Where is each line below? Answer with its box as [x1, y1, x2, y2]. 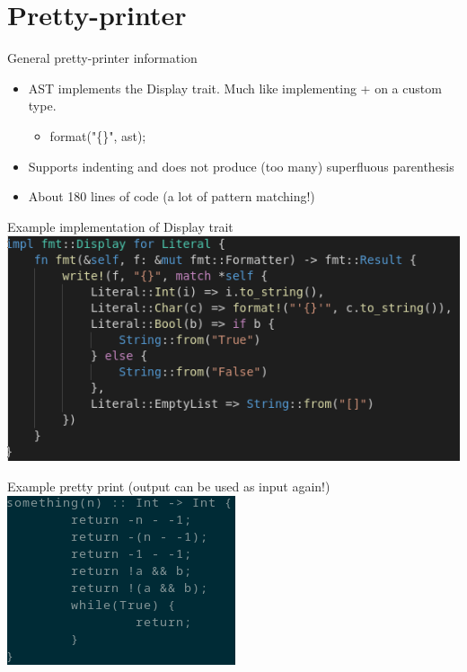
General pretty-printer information [7, 49, 198, 67]
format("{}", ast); [49, 126, 146, 145]
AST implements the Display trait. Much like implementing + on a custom [28, 78, 442, 97]
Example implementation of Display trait [7, 217, 233, 235]
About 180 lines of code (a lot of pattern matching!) [28, 187, 315, 206]
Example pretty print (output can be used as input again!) [7, 476, 330, 495]
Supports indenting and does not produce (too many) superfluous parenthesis [28, 156, 454, 175]
